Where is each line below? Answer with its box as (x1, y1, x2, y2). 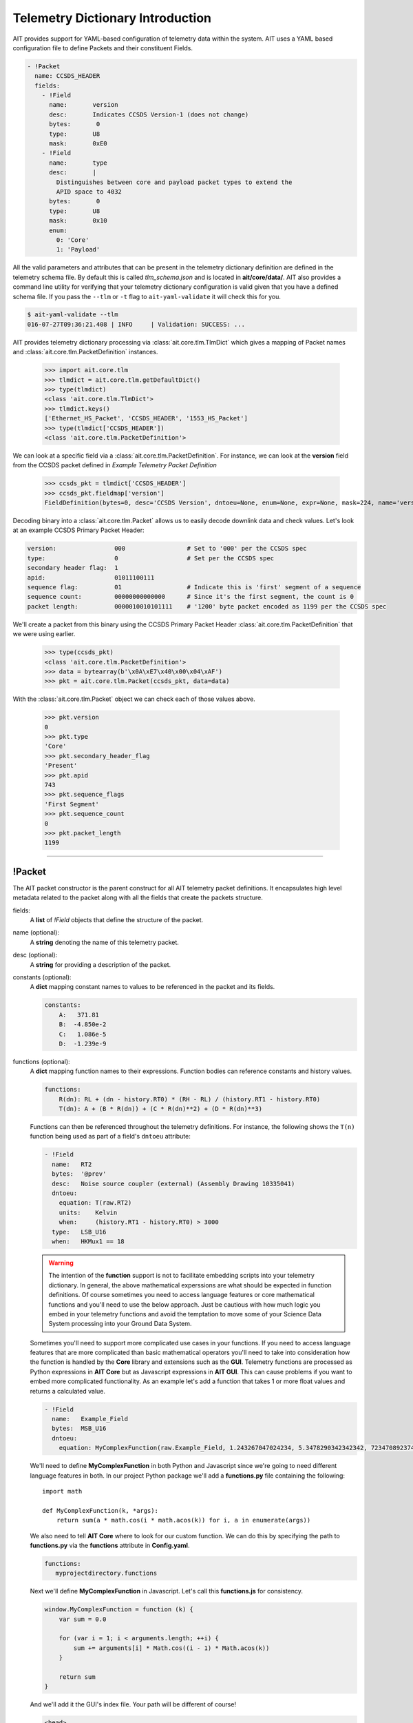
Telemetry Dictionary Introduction (12, 10, 212, 26)
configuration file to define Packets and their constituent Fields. (12, 43, 193, 52)
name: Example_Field (52, 1415, 129, 1423)
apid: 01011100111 (27, 573, 155, 582)
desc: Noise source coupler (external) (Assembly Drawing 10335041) (52, 1179, 295, 1187)
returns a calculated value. (30, 1387, 106, 1395)
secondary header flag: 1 (27, 564, 118, 572)
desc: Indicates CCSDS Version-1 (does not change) (49, 110, 249, 119)
